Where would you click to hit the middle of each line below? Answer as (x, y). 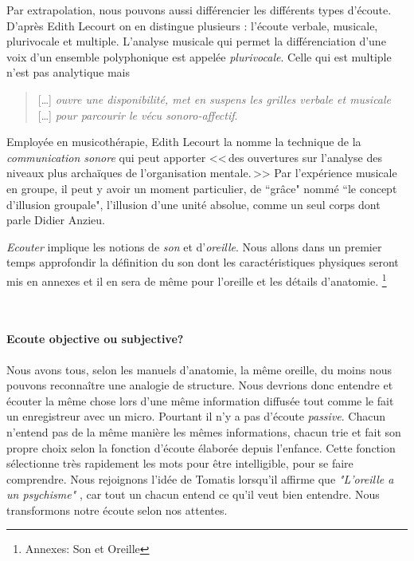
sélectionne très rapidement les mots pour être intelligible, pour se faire (180, 463)
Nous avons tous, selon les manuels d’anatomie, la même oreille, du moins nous (199, 369)
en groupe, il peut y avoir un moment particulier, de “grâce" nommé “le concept (202, 188)
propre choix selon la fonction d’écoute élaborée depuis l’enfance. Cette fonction (201, 447)
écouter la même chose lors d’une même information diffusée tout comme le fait (200, 400)
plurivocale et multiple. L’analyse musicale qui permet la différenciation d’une (196, 41)
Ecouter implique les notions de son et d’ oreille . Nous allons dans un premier (194, 246)
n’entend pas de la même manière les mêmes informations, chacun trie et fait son (204, 431)
